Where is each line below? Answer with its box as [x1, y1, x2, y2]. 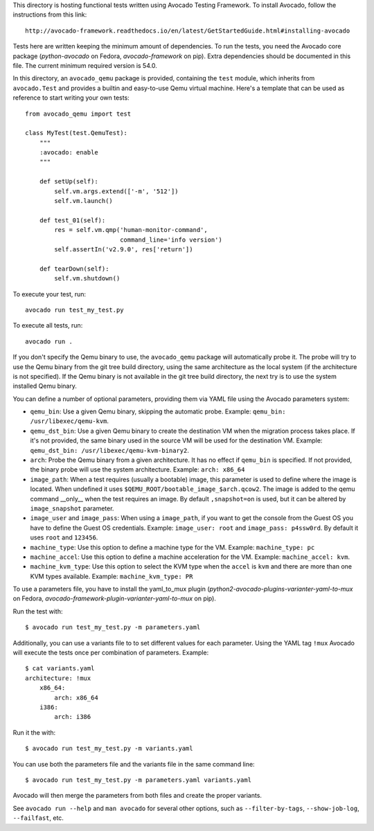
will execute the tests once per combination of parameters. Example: [12, 648, 209, 657]
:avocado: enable [39, 149, 98, 157]
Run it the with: [12, 728, 56, 737]
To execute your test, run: [12, 289, 87, 298]
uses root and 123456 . [30, 533, 98, 542]
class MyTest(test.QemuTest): [25, 129, 128, 137]
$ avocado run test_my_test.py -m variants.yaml [25, 744, 193, 753]
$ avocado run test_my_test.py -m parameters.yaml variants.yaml [25, 776, 252, 784]
